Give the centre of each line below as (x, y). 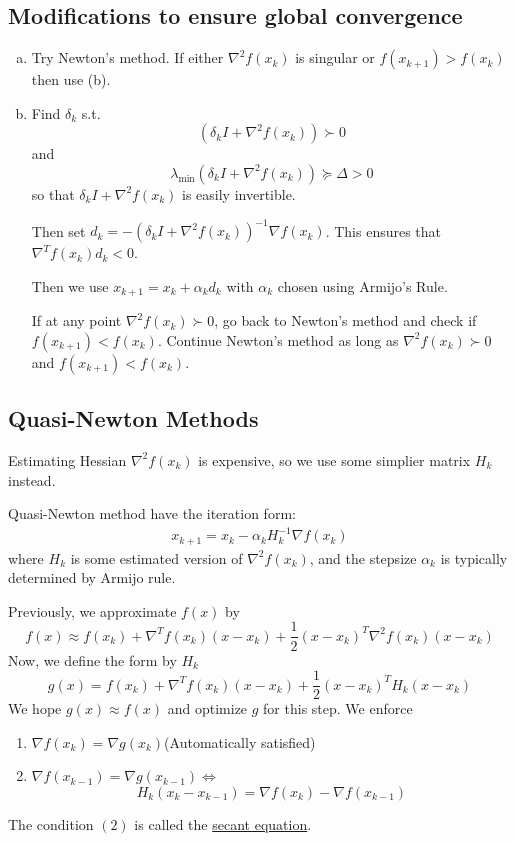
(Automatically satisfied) (240, 741)
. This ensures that (383, 230)
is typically (474, 557)
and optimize (207, 708)
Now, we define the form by (92, 659)
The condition (51, 823)
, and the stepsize (363, 557)
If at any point (76, 320)
